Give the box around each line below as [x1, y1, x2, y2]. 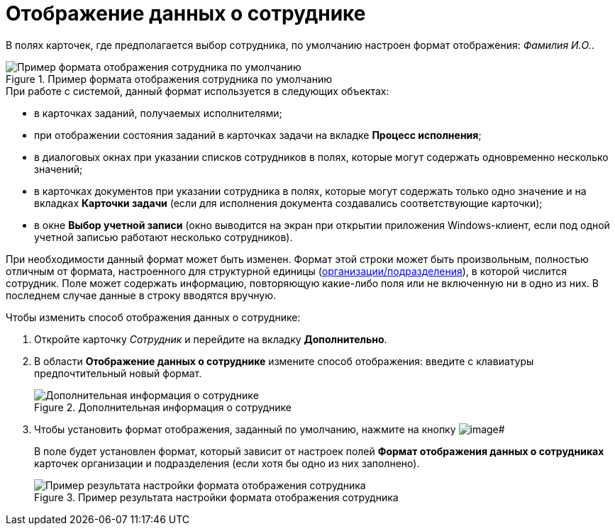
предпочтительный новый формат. [34, 367, 202, 379]
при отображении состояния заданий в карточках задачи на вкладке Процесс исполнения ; [34, 128, 482, 141]
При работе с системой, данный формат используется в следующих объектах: [6, 84, 389, 97]
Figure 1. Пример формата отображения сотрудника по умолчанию [6, 72, 333, 85]
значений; [34, 162, 83, 175]
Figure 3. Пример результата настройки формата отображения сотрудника [34, 491, 399, 503]
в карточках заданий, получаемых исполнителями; [34, 106, 282, 119]
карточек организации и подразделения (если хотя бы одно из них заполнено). [34, 457, 420, 469]
